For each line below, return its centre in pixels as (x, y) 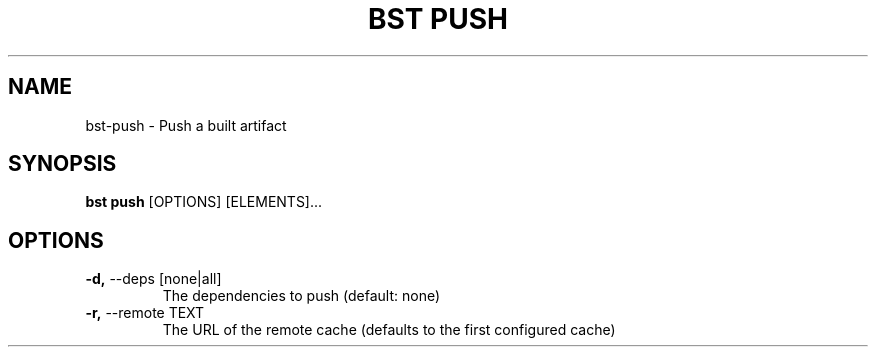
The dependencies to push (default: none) (301, 296)
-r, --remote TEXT (145, 313)
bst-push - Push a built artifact (186, 125)
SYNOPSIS (62, 164)
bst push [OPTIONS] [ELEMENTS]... (204, 202)
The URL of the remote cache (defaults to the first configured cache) (389, 330)
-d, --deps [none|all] (153, 279)
